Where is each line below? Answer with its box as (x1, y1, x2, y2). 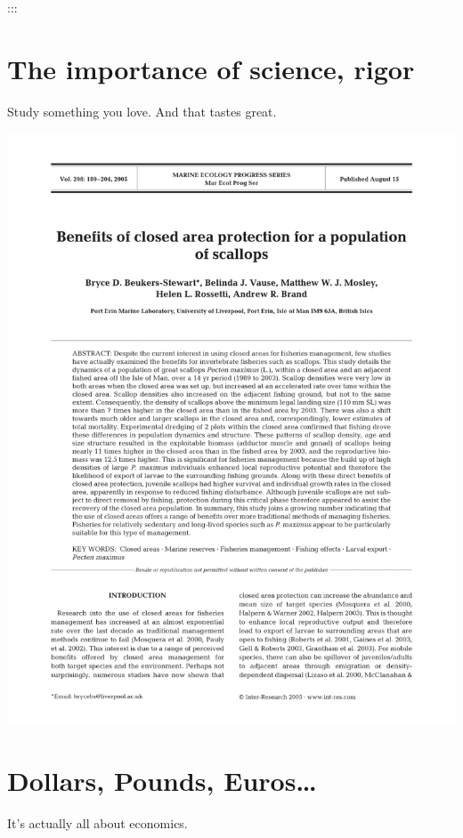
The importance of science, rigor (7, 50, 415, 86)
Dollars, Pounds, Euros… (7, 762, 317, 799)
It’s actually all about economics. (7, 814, 188, 833)
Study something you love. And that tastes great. (7, 101, 277, 120)
